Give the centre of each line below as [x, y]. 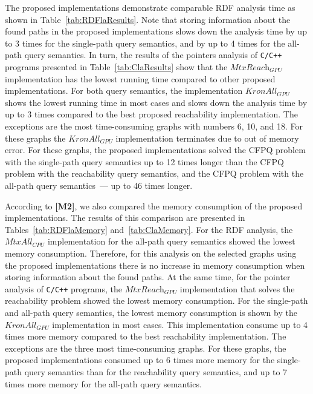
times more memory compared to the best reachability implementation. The [146, 336]
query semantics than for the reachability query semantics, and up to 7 [156, 371]
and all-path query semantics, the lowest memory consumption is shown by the [151, 312]
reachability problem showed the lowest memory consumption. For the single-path [156, 300]
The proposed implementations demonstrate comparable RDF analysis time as [150, 7]
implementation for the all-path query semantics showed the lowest [171, 241]
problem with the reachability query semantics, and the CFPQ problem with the [154, 173]
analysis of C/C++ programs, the [64, 288]
